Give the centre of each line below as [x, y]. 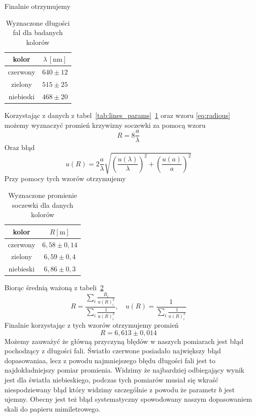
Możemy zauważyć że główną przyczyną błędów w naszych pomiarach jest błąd [124, 341]
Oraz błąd [20, 147]
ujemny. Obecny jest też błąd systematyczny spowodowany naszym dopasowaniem [128, 399]
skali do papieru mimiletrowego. [52, 408]
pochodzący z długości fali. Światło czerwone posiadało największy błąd [113, 351]
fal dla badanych [38, 32]
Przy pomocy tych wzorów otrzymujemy [65, 178]
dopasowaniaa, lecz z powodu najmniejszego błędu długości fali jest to [110, 360]
